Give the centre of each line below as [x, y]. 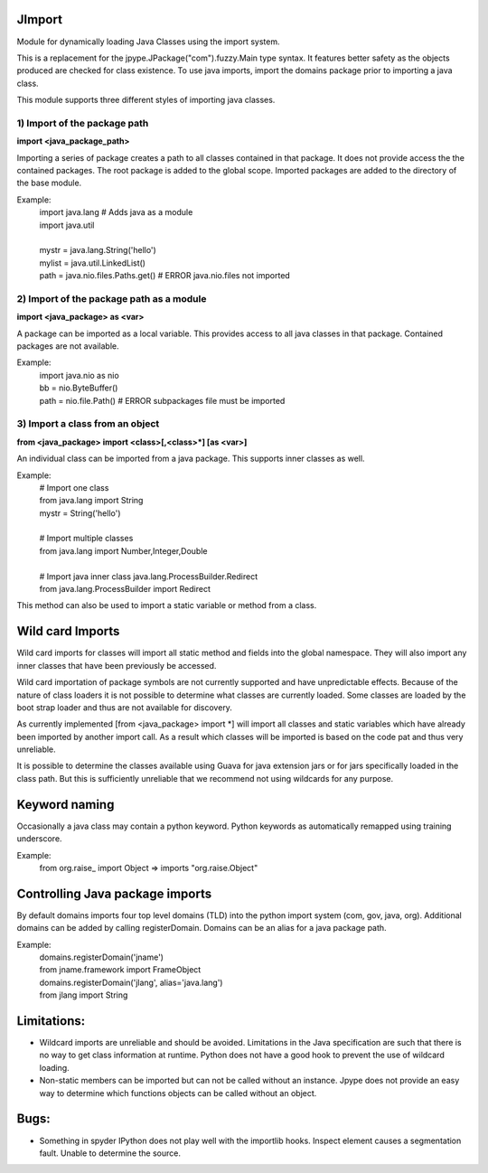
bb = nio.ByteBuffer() [79, 388]
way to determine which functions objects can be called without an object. [178, 1093]
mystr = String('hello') [80, 513]
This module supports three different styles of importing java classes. [146, 100]
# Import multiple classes [86, 539]
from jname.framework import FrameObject [120, 970]
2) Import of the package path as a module [112, 298]
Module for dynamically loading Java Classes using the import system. [148, 42]
